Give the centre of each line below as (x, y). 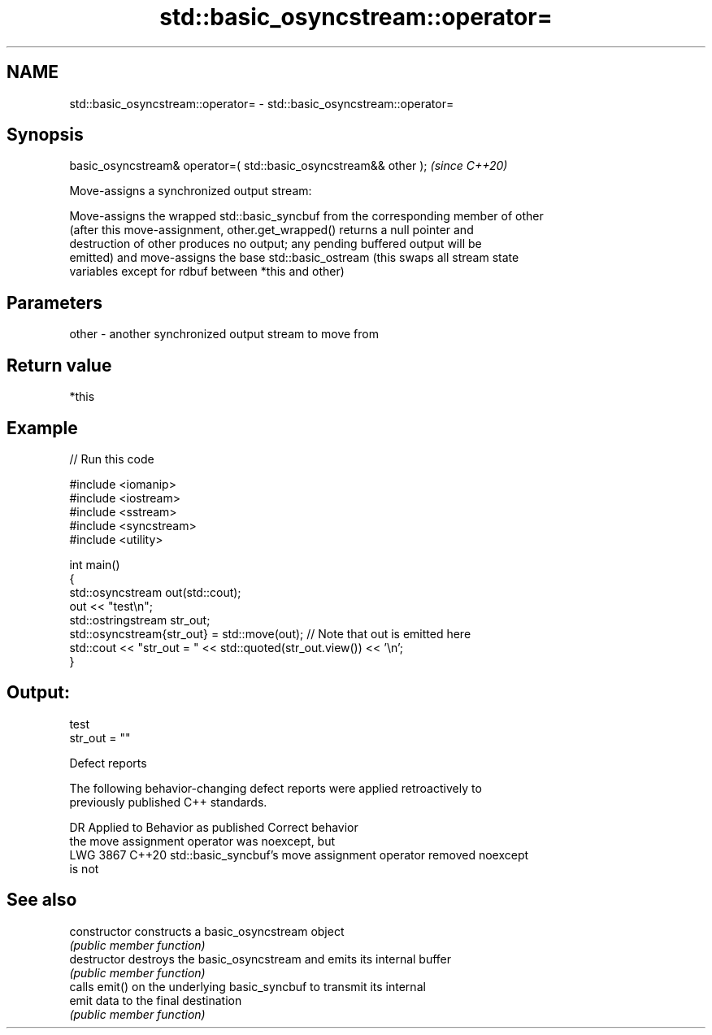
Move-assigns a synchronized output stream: (191, 191)
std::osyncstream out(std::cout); (155, 592)
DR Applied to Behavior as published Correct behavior (214, 827)
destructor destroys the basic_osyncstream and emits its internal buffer (260, 959)
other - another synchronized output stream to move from (224, 334)
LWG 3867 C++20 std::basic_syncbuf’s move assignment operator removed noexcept (299, 855)
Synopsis (45, 135)
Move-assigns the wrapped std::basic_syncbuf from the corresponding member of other (306, 216)
